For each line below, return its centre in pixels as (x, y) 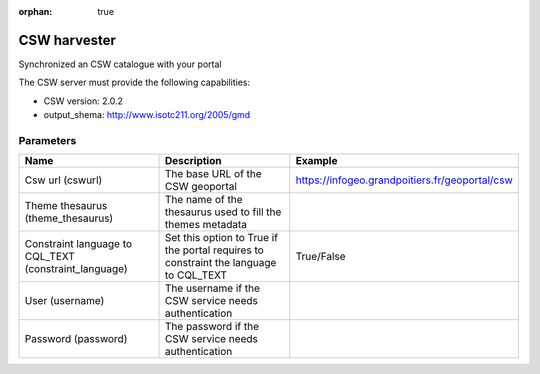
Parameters (47, 140)
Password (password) (76, 339)
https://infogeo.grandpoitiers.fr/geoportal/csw (404, 180)
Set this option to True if (222, 238)
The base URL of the (213, 174)
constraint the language (221, 263)
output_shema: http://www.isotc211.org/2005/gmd (147, 115)
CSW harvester (67, 40)
